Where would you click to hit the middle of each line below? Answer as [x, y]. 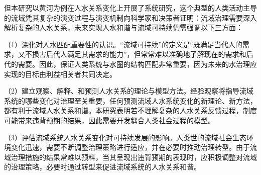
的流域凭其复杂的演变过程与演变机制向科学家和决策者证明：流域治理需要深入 [130, 17]
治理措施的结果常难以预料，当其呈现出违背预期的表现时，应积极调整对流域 [134, 157]
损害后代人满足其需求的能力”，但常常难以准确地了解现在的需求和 [139, 54]
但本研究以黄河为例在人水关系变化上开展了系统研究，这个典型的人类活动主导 [130, 8]
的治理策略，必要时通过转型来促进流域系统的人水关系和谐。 [102, 167]
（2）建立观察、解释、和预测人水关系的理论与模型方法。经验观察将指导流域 [129, 91]
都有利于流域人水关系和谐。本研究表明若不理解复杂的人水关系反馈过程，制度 [130, 110]
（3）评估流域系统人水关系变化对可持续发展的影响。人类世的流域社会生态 [125, 137]
